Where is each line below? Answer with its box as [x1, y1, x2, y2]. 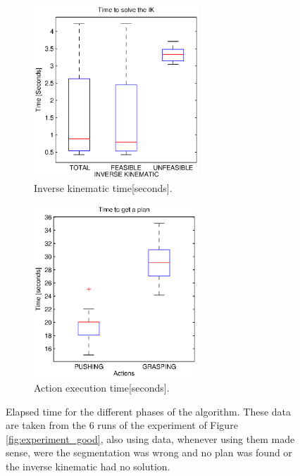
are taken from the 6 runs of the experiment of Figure [6, 418, 238, 432]
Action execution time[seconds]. [34, 380, 170, 395]
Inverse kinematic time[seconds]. [34, 181, 173, 195]
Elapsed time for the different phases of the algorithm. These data [6, 404, 292, 418]
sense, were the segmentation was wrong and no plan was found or [6, 445, 292, 460]
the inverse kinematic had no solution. [6, 459, 170, 474]
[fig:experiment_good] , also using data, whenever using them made [6, 431, 295, 446]
